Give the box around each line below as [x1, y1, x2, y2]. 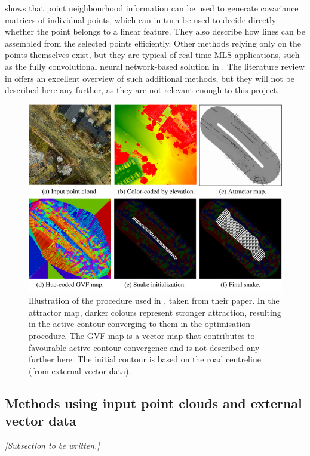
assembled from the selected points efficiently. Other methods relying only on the [5, 36, 301, 49]
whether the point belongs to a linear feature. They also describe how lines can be [5, 25, 305, 38]
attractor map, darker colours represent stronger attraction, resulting [29, 306, 281, 318]
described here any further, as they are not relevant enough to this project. [5, 84, 280, 96]
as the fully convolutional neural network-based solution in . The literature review [5, 60, 305, 72]
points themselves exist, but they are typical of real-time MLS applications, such [5, 48, 300, 61]
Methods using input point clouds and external [5, 393, 302, 412]
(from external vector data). [29, 364, 131, 377]
